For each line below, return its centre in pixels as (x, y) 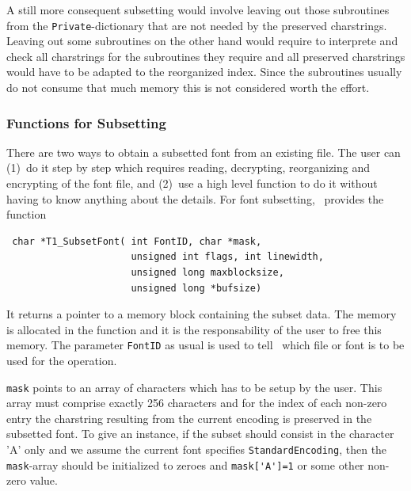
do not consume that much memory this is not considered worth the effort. (188, 88)
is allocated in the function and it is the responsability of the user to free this (194, 329)
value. (44, 480)
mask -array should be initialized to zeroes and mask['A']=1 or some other (185, 464)
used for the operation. (62, 361)
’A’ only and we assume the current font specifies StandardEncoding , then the (197, 449)
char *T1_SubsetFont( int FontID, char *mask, (137, 241)
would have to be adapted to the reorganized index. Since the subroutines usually (204, 72)
